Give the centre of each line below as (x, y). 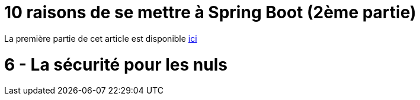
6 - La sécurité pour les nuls (116, 64)
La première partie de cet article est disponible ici (101, 38)
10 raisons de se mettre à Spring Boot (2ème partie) (210, 12)
